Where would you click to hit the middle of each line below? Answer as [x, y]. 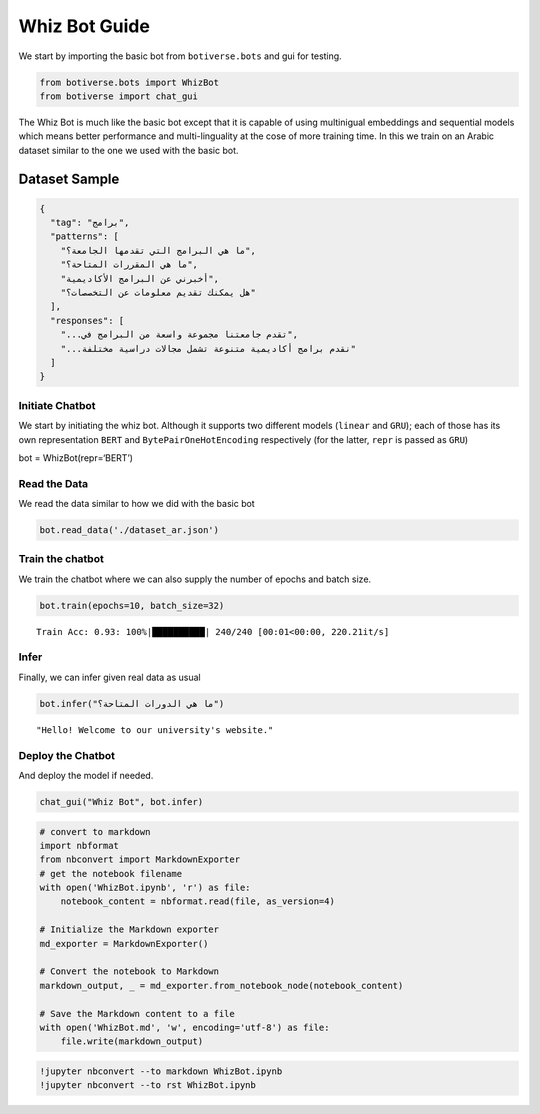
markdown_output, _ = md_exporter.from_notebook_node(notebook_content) [221, 985]
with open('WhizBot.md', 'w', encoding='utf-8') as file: [184, 1027]
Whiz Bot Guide [84, 26]
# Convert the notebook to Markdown [129, 971]
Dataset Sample [69, 178]
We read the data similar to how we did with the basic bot [136, 504]
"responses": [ [87, 320]
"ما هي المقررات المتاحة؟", [129, 264]
